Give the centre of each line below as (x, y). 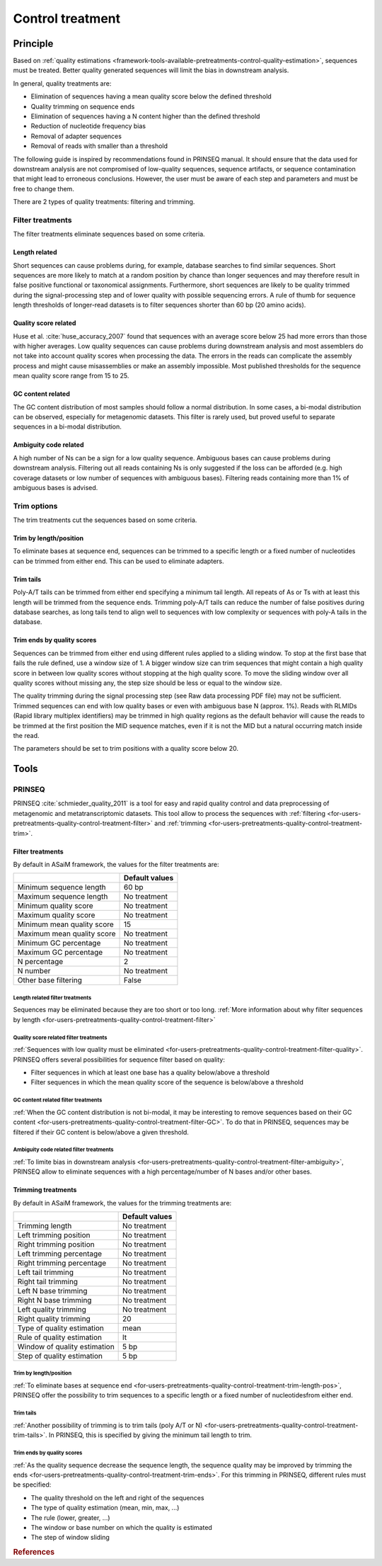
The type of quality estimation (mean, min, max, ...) (105, 1508)
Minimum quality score (55, 906)
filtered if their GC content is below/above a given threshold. (101, 1132)
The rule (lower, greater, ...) (70, 1517)
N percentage (40, 962)
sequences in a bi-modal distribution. (67, 427)
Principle (33, 44)
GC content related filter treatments (58, 1100)
